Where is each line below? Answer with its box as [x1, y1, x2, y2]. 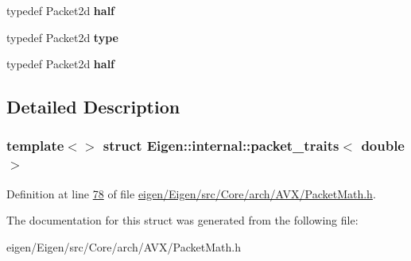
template [6, 136, 64, 155]
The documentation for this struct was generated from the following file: [6, 212, 359, 228]
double [361, 136, 405, 155]
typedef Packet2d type [6, 29, 118, 45]
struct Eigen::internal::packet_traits [103, 136, 339, 155]
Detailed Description [6, 94, 180, 119]
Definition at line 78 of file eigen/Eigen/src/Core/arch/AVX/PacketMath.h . [6, 185, 376, 202]
